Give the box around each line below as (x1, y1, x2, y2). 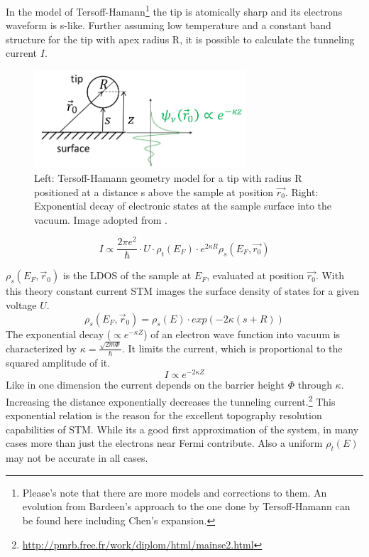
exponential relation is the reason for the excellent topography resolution (6, 408, 322, 423)
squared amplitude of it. (6, 355, 111, 369)
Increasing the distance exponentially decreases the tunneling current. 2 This (6, 392, 336, 409)
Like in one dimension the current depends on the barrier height (6, 377, 285, 392)
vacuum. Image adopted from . (34, 212, 167, 227)
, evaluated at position (206, 268, 304, 283)
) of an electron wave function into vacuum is (143, 326, 341, 341)
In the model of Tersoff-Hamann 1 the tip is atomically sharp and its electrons (6, 2, 343, 18)
